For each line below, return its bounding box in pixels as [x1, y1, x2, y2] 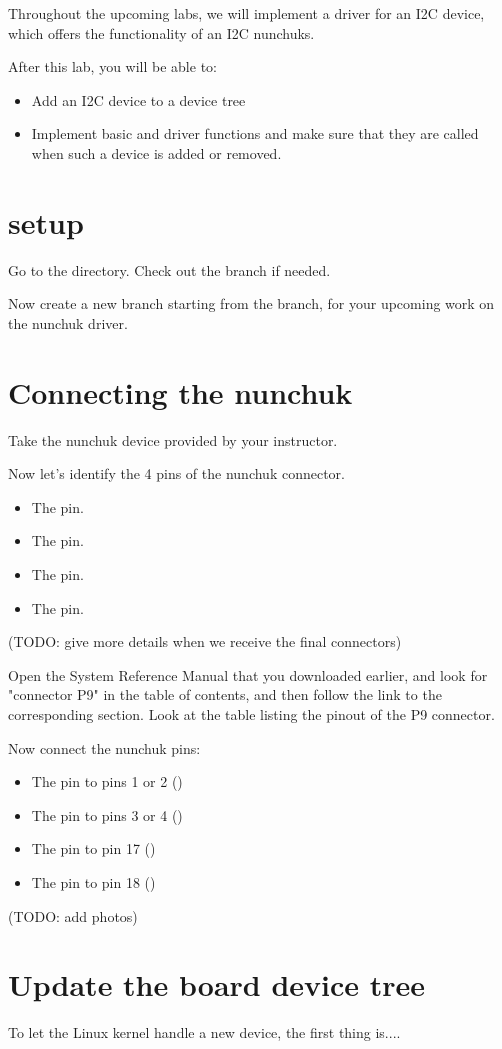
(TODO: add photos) [8, 905, 138, 926]
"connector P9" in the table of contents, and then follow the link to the [8, 684, 442, 705]
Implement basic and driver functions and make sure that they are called [31, 123, 479, 144]
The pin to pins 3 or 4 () [31, 804, 183, 825]
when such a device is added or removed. [31, 142, 282, 163]
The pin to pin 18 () [31, 871, 156, 892]
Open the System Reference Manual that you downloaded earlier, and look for [8, 664, 488, 685]
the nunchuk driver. [8, 312, 128, 333]
